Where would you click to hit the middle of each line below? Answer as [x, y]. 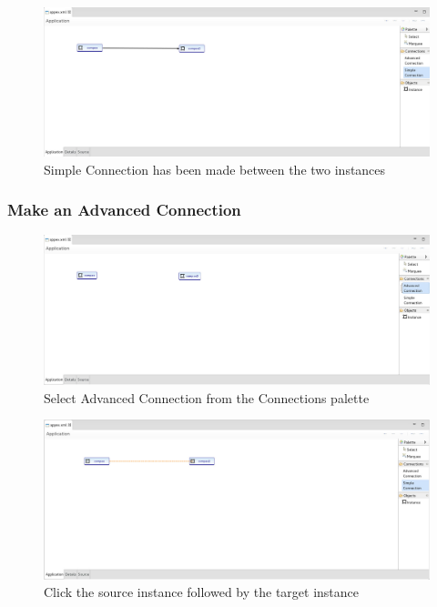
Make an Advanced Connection [124, 210]
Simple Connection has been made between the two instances [215, 169]
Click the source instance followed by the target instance [201, 592]
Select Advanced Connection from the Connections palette [207, 397]
